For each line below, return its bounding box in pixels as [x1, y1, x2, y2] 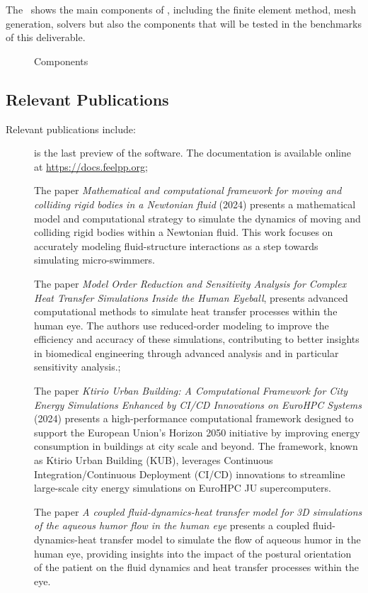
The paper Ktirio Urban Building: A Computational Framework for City [34, 383, 348, 398]
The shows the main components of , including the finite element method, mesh [6, 2, 356, 16]
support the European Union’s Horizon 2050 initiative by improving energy [34, 424, 360, 439]
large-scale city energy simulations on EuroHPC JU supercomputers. [34, 480, 331, 495]
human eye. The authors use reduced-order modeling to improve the [34, 317, 329, 332]
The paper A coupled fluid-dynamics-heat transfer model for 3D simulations [34, 504, 362, 519]
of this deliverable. [6, 30, 86, 45]
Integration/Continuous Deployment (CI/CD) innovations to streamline [34, 466, 345, 481]
